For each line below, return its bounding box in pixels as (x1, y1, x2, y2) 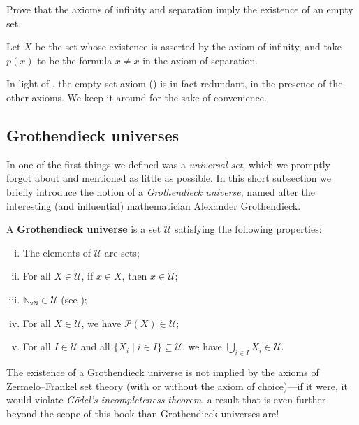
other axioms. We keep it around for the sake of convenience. (6, 89, 267, 104)
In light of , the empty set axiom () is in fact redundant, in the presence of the (6, 76, 343, 91)
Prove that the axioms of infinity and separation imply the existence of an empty (6, 2, 353, 16)
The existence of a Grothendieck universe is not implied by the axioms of (6, 364, 319, 379)
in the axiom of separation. (142, 52, 258, 67)
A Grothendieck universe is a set (6, 222, 161, 236)
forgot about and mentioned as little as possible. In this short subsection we (6, 171, 332, 185)
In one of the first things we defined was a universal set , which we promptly (6, 157, 330, 171)
